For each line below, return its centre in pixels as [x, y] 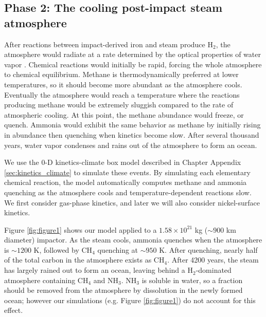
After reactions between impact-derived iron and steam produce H [109, 44]
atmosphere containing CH [46, 280]
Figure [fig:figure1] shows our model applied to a [81, 229]
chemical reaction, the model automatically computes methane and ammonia [126, 182]
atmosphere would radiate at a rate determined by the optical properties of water [132, 54]
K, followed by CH [63, 249]
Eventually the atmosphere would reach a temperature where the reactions [122, 94]
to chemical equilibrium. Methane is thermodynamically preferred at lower [121, 74]
